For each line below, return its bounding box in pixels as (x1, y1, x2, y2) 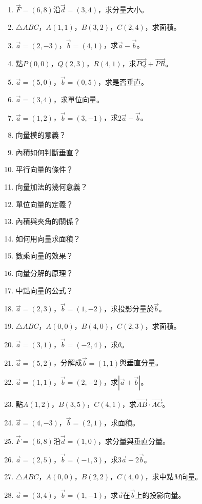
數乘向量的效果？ (15, 250, 73, 261)
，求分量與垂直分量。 (98, 436, 170, 446)
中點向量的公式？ (15, 285, 73, 295)
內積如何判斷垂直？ (15, 146, 80, 157)
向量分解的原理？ (15, 268, 73, 278)
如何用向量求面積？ (15, 233, 80, 244)
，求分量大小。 (98, 4, 149, 15)
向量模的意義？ (15, 129, 66, 140)
